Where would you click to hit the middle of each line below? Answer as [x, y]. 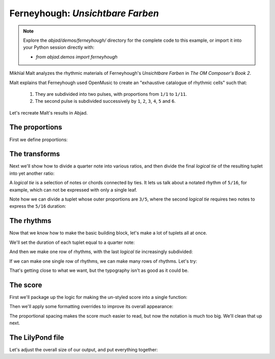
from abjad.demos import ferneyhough [77, 57]
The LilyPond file [37, 337]
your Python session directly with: [59, 47]
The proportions [36, 127]
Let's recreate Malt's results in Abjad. [49, 113]
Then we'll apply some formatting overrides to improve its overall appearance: [91, 307]
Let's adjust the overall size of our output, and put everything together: [84, 349]
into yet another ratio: [32, 173]
